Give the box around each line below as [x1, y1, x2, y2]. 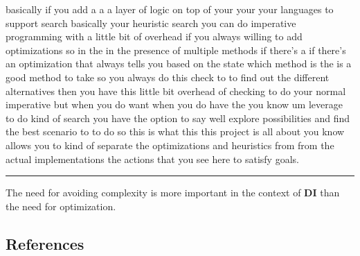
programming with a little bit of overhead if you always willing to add [6, 29, 303, 44]
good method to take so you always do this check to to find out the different [6, 69, 330, 84]
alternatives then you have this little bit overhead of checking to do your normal [6, 83, 346, 98]
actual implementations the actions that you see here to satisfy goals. [6, 151, 299, 166]
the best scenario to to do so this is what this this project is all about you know [6, 124, 345, 139]
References [6, 232, 84, 254]
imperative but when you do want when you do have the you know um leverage [6, 97, 343, 112]
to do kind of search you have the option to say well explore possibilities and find [6, 110, 350, 125]
